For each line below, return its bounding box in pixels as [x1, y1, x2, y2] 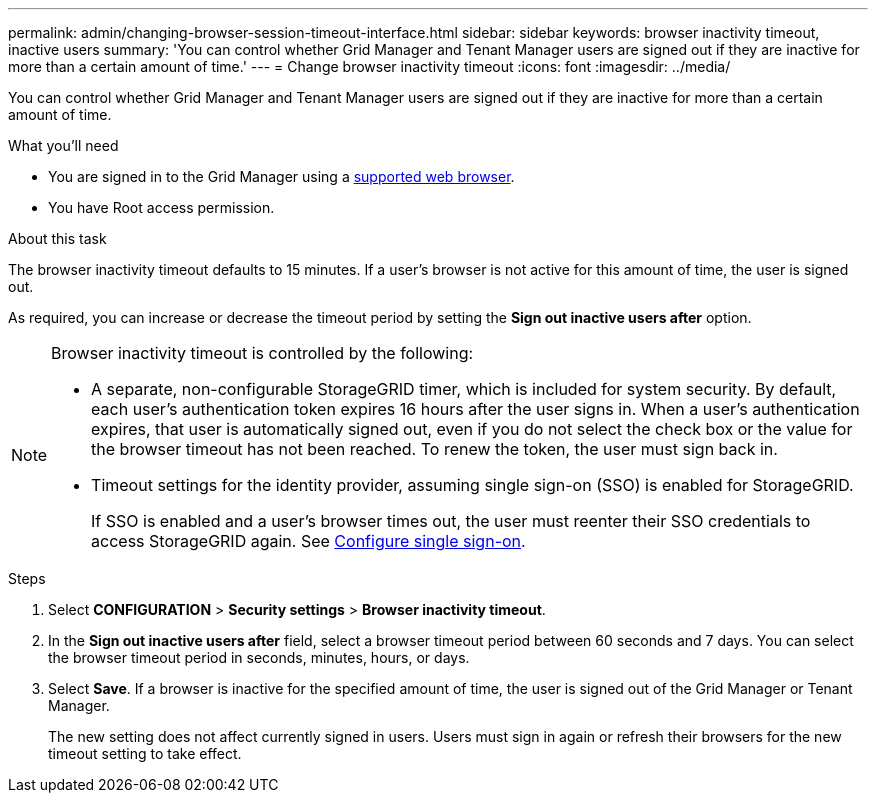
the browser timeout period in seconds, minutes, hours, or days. [48, 649, 470, 666]
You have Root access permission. [48, 199, 275, 216]
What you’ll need [8, 137, 119, 154]
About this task [8, 230, 107, 247]
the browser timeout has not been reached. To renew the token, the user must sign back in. [91, 439, 778, 459]
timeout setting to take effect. [48, 745, 242, 762]
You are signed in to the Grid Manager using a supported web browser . [48, 168, 515, 185]
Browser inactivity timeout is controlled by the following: [51, 343, 474, 363]
